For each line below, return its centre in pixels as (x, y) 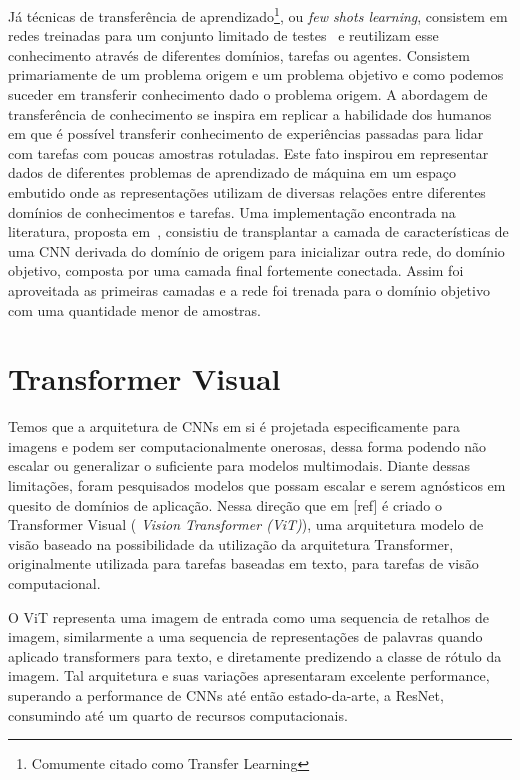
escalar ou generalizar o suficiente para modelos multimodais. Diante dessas (239, 465)
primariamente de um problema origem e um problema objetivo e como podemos (256, 74)
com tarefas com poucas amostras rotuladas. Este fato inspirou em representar (248, 152)
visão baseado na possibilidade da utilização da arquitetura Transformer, (231, 543)
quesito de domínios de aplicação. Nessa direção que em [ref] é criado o (225, 504)
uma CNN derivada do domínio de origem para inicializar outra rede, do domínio (256, 250)
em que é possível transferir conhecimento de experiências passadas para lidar (246, 133)
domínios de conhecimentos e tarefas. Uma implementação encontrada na (232, 211)
